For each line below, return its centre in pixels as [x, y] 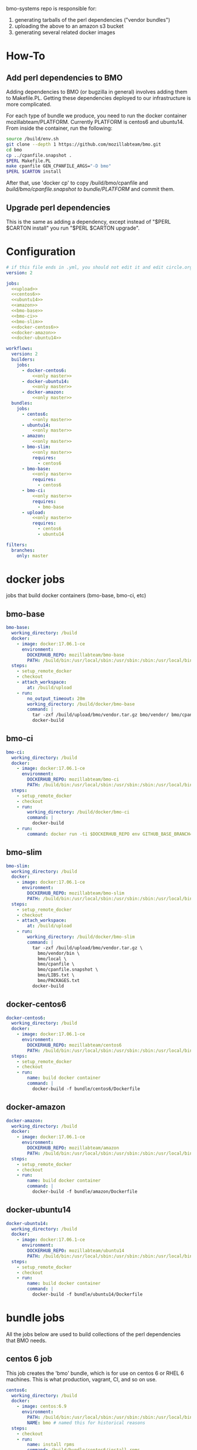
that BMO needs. [26, 1340]
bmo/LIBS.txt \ [56, 975]
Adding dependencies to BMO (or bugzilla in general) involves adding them [97, 92]
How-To [26, 56]
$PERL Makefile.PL [28, 161]
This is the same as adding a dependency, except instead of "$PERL [89, 221]
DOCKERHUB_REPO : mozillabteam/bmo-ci [73, 780]
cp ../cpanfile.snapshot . [39, 155]
